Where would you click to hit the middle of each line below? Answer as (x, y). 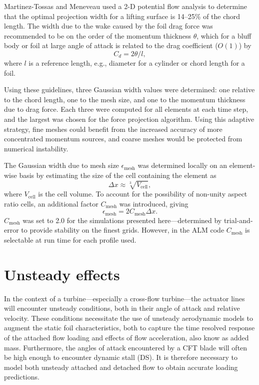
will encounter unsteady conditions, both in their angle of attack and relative (122, 308)
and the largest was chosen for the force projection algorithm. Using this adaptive (129, 119)
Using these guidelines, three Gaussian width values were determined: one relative (129, 89)
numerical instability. (36, 148)
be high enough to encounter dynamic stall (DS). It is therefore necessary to (121, 357)
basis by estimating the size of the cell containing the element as (118, 175)
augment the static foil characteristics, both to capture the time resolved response (129, 328)
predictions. (22, 377)
